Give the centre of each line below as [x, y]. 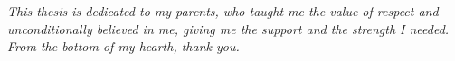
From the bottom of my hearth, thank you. [123, 46]
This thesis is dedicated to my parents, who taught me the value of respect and [223, 11]
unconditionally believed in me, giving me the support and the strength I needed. [228, 28]
